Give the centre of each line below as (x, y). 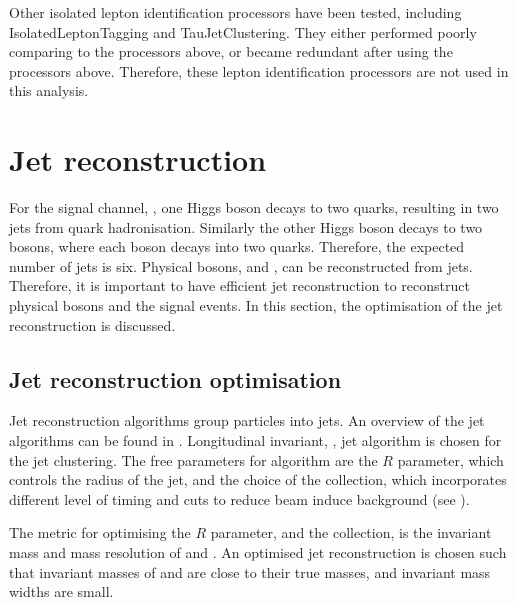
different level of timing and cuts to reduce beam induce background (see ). (239, 498)
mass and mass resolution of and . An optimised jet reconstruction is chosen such (258, 552)
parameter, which (450, 459)
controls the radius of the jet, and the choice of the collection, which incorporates (258, 479)
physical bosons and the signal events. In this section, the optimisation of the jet (256, 305)
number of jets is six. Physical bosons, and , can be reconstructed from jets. (241, 265)
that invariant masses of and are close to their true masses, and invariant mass (250, 571)
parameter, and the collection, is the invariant (351, 532)
